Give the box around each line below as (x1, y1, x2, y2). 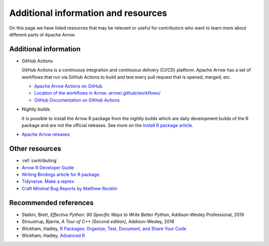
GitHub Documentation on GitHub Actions (34, 97, 120, 103)
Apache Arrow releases (21, 131, 70, 137)
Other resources (9, 144, 61, 153)
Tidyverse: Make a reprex (21, 178, 74, 184)
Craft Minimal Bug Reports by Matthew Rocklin (21, 185, 118, 191)
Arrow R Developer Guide (21, 164, 74, 170)
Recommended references (9, 198, 94, 207)
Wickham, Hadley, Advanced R (21, 232, 85, 239)
